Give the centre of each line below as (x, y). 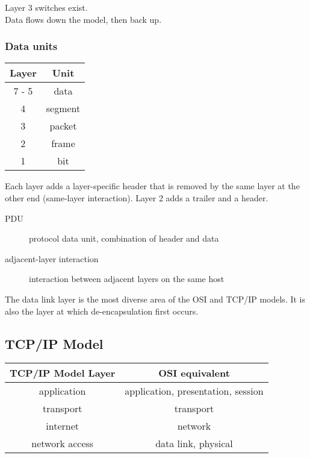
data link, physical (194, 444)
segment (63, 108)
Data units (31, 46)
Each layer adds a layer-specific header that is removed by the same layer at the (152, 186)
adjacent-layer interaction (52, 258)
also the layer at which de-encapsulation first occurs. (102, 311)
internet (63, 426)
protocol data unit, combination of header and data (124, 238)
